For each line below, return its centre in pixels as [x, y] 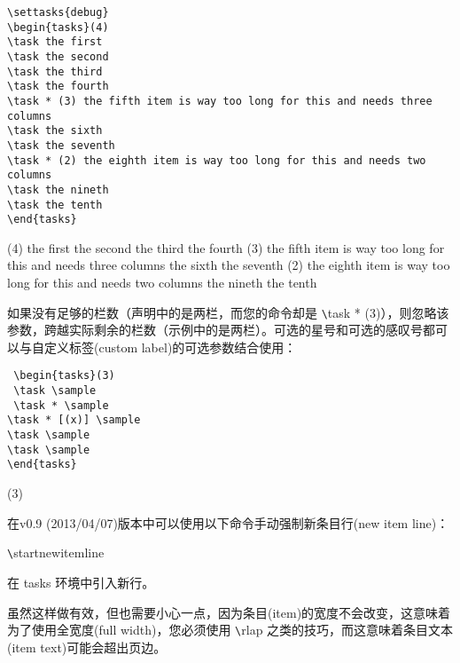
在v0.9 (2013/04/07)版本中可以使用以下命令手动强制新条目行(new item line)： [228, 522]
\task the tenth [55, 205]
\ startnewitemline [56, 552]
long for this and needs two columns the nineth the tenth [162, 283]
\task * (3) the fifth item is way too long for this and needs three [220, 101]
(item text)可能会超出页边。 [87, 647]
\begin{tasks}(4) [58, 27]
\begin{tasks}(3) [64, 376]
